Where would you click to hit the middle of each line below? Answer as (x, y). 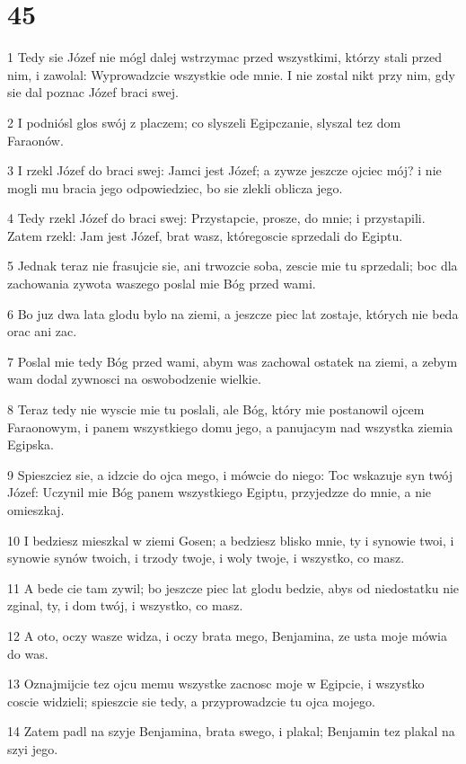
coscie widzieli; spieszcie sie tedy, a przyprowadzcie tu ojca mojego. (191, 701)
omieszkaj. (36, 510)
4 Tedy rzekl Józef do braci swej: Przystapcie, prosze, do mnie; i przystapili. (216, 218)
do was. (28, 653)
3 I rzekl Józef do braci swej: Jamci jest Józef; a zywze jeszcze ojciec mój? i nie (224, 170)
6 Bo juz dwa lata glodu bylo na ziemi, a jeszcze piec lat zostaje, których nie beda (233, 313)
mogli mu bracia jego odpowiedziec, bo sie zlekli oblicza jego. (175, 187)
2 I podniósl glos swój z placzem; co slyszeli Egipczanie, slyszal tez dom (204, 122)
